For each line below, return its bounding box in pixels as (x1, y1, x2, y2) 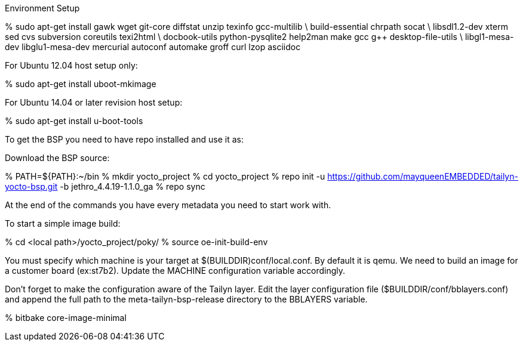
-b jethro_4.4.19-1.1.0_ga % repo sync (60, 181, 205, 191)
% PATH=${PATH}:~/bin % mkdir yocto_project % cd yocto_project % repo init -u (5, 171, 325, 181)
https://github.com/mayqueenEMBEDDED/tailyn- (327, 171, 518, 181)
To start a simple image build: (5, 218, 121, 228)
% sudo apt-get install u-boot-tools (5, 116, 143, 126)
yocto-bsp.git (5, 181, 58, 191)
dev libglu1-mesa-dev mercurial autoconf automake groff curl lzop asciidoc (5, 42, 301, 52)
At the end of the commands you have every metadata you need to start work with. (5, 200, 331, 210)
